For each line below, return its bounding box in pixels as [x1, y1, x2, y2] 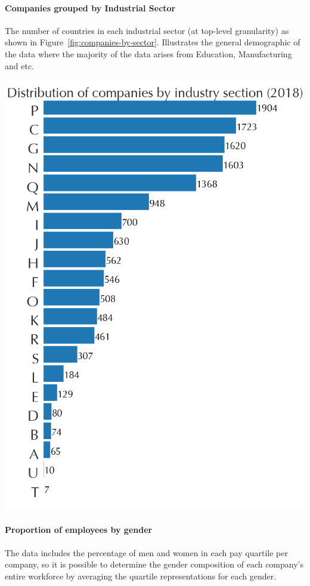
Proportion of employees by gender [5, 523, 153, 536]
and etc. [5, 59, 34, 72]
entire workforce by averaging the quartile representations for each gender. [5, 569, 277, 582]
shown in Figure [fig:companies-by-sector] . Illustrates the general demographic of [5, 36, 300, 48]
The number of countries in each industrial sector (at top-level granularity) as [5, 24, 289, 36]
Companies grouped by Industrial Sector [5, 1, 176, 14]
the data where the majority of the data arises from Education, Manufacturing [5, 47, 292, 60]
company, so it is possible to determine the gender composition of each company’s [5, 558, 304, 570]
